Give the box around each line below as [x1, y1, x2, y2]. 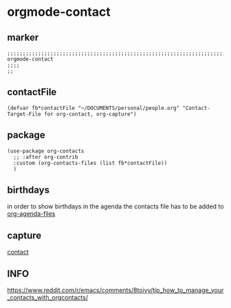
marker [7, 32, 39, 43]
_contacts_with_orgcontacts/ [7, 294, 88, 302]
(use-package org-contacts [7, 147, 85, 155]
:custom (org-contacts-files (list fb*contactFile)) [13, 159, 168, 166]
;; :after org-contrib [13, 153, 78, 160]
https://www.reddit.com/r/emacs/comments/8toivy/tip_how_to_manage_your [7, 286, 224, 294]
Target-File [7, 111, 41, 118]
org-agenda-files [7, 210, 56, 218]
